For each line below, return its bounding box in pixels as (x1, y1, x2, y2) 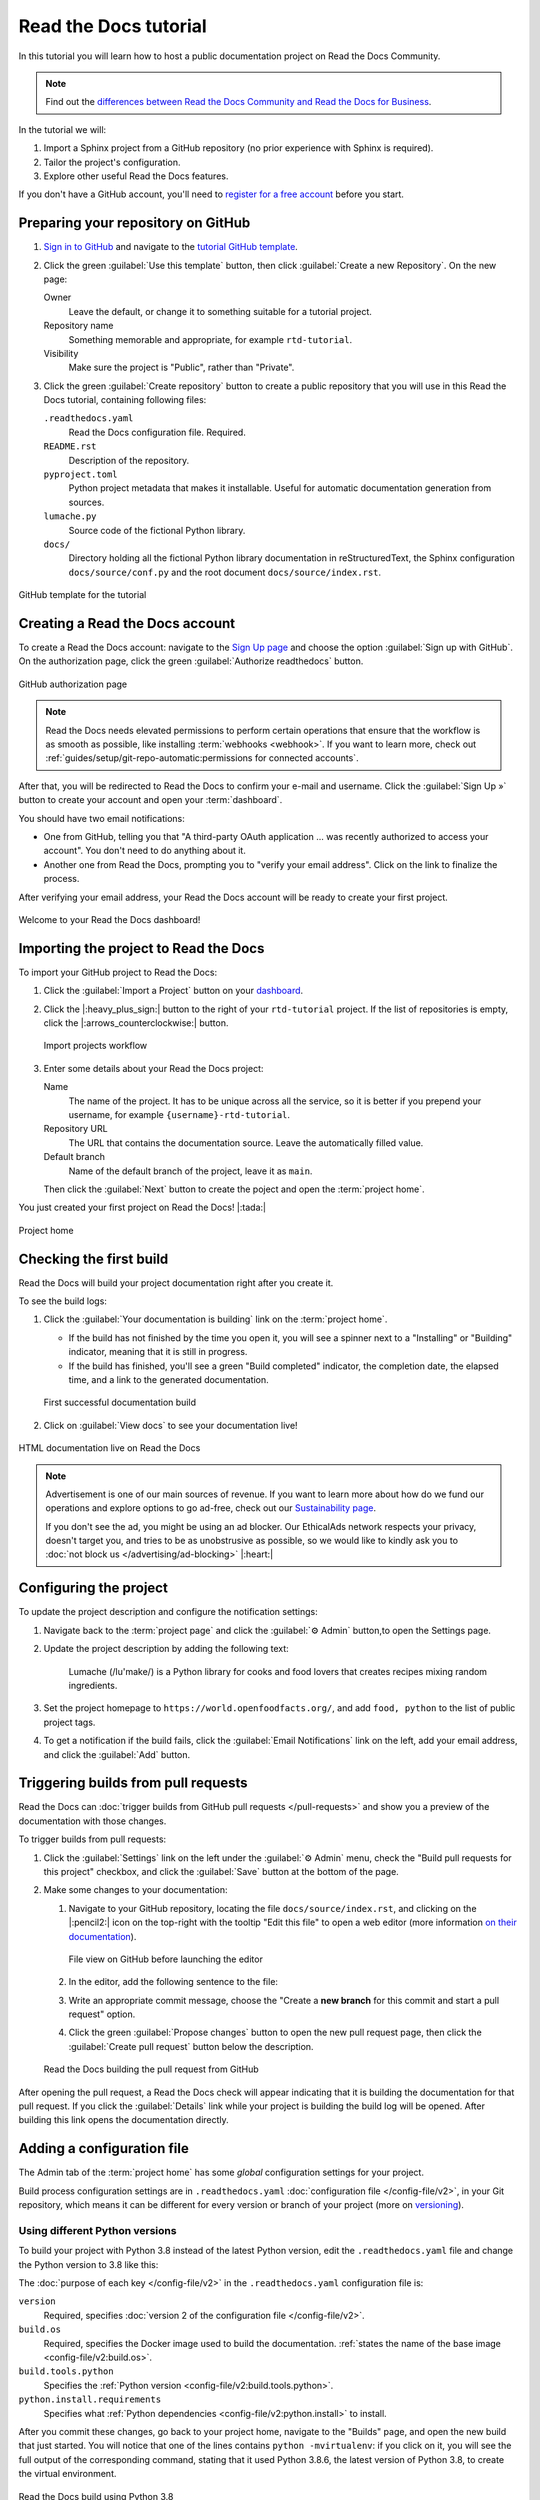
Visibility (43, 347, 79, 359)
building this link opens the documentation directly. (18, 2114, 229, 2126)
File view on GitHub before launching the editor (68, 1953, 264, 1965)
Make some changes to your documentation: (43, 1884, 228, 1896)
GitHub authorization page (18, 678, 128, 690)
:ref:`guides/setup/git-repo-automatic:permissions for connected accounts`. (45, 752, 359, 764)
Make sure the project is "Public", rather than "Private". (68, 361, 295, 374)
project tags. (43, 1716, 96, 1728)
